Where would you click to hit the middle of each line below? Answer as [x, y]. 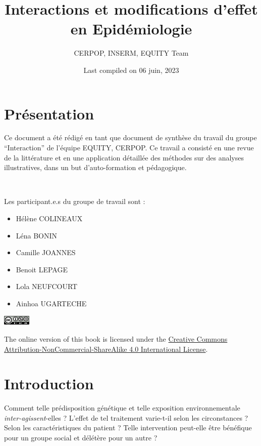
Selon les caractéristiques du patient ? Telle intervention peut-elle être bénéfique [128, 428]
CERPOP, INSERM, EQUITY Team [131, 53]
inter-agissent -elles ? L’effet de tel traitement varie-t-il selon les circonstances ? [126, 417]
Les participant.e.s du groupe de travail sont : [75, 201]
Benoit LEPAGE [42, 269]
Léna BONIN [37, 235]
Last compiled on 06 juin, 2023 [131, 70]
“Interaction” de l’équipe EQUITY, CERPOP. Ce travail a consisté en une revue [129, 148]
